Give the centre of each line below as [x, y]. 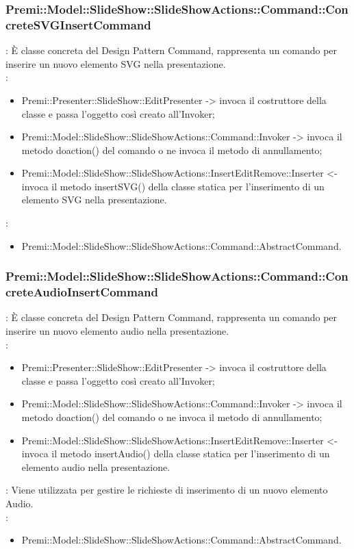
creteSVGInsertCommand [78, 24]
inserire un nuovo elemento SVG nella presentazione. [116, 63]
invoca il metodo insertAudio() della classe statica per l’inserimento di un [176, 454]
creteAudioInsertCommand [82, 292]
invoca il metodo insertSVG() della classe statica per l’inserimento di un [173, 186]
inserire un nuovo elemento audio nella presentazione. [117, 331]
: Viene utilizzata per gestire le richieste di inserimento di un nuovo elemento [167, 490]
